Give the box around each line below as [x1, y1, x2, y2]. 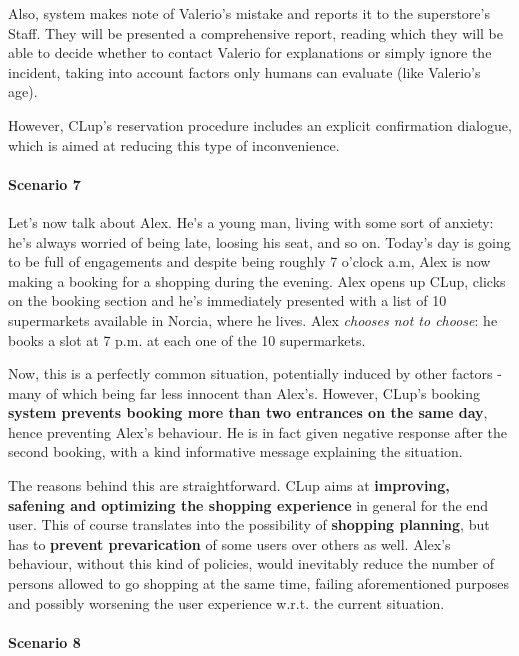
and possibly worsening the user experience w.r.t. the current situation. [8, 592, 445, 613]
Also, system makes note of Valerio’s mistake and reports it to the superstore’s [8, 3, 490, 23]
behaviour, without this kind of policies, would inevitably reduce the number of [8, 553, 495, 574]
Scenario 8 [8, 631, 81, 652]
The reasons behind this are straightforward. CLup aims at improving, [8, 475, 450, 496]
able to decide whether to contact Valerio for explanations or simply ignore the [8, 42, 492, 63]
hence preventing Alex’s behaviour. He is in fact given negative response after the [8, 421, 507, 442]
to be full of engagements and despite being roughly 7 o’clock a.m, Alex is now [8, 251, 491, 272]
